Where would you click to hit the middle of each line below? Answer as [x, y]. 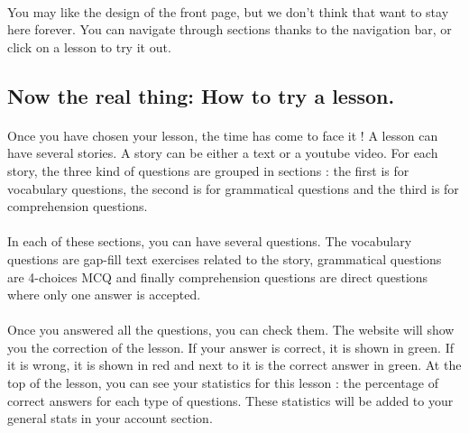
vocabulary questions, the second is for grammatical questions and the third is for [233, 188]
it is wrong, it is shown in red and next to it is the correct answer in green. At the [234, 365]
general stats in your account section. [110, 418]
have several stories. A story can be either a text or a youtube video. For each [223, 153]
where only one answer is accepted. [104, 295]
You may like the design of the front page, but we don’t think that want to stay [228, 11]
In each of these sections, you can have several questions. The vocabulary [210, 241]
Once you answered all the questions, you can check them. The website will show [231, 330]
